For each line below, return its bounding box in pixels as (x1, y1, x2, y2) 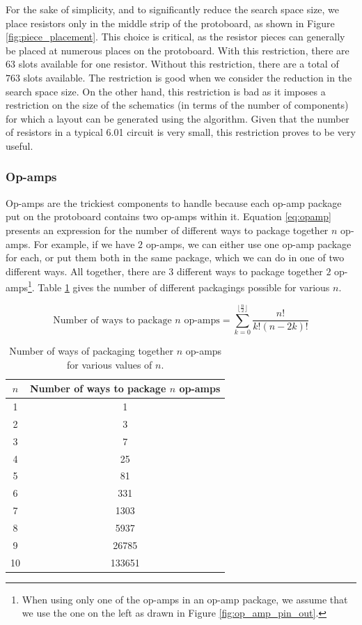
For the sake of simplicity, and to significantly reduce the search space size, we (6, 2, 340, 16)
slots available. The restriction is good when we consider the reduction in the (23, 70, 352, 84)
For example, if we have (33, 236, 135, 251)
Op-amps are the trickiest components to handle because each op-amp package (6, 195, 342, 210)
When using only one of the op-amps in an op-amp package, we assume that (22, 592, 348, 606)
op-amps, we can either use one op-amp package (145, 236, 352, 251)
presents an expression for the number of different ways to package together (6, 222, 329, 237)
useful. (6, 138, 33, 153)
